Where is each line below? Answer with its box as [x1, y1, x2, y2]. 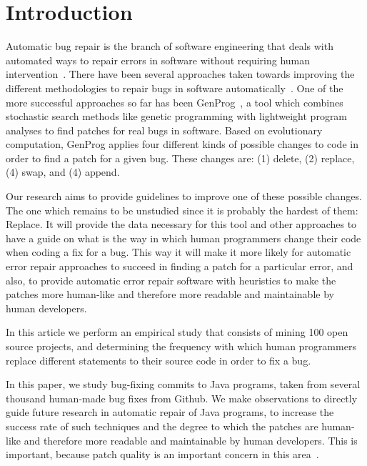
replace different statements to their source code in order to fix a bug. [6, 352, 311, 367]
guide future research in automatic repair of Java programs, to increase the [6, 405, 334, 420]
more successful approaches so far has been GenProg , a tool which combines [6, 94, 343, 109]
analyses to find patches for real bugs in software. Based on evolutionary [6, 122, 323, 137]
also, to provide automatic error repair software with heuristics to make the [6, 272, 336, 287]
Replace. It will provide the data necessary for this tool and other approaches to [6, 217, 357, 232]
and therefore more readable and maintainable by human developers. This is [24, 432, 358, 447]
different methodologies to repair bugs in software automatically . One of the [6, 80, 343, 95]
